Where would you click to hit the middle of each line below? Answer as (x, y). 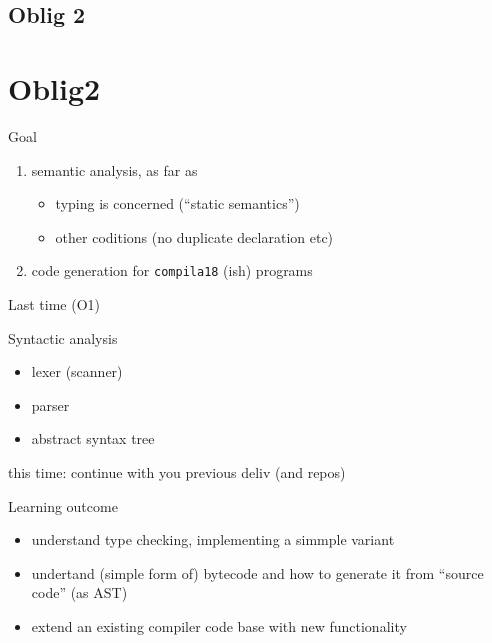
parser (50, 404)
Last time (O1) (54, 303)
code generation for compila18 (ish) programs (172, 270)
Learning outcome (63, 505)
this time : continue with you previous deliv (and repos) (177, 471)
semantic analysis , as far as (114, 169)
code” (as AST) (79, 592)
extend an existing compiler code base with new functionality (219, 625)
